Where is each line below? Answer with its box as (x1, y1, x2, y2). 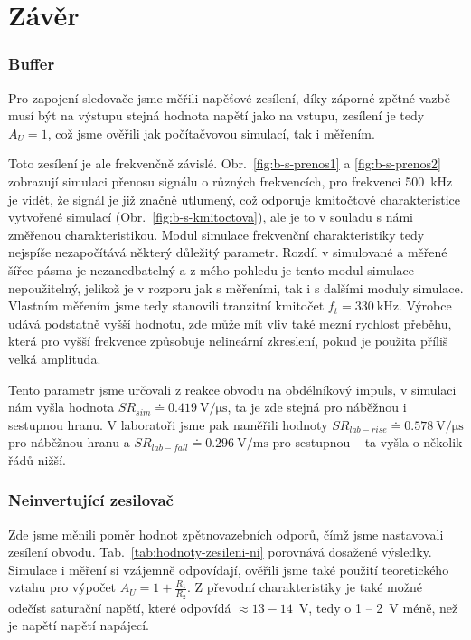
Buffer (8, 53, 55, 75)
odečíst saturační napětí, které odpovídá (8, 597, 231, 616)
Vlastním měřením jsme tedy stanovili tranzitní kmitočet (8, 296, 325, 315)
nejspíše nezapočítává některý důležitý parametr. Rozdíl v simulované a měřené (8, 243, 447, 262)
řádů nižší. (8, 450, 66, 469)
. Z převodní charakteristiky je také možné (186, 578, 422, 597)
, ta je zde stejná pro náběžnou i (227, 397, 407, 416)
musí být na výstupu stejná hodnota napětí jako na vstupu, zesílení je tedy (8, 106, 425, 125)
